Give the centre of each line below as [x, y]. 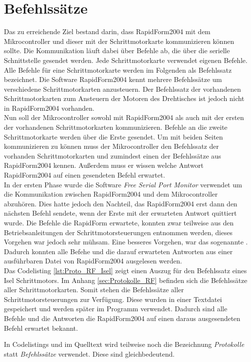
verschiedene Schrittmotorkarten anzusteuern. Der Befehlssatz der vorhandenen [123, 89]
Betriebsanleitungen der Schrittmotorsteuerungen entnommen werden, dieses [118, 232]
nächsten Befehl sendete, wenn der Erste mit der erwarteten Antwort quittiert [120, 213]
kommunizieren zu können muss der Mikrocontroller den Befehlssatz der [111, 146]
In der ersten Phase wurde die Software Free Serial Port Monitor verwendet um [123, 184]
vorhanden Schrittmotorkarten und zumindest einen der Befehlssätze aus [113, 155]
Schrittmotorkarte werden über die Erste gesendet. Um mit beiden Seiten [114, 136]
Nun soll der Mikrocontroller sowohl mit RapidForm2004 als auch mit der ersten [124, 117]
